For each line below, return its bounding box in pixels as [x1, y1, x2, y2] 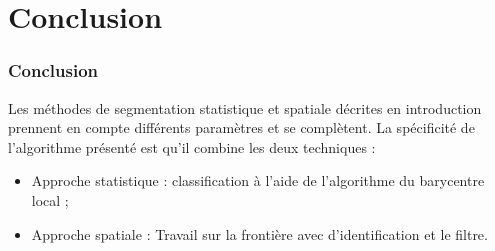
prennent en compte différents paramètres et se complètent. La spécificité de [8, 117, 475, 138]
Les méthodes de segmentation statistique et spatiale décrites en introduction [8, 97, 482, 118]
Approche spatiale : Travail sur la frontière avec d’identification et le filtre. [31, 223, 488, 244]
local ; [31, 189, 69, 210]
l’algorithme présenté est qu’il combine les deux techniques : [8, 136, 376, 157]
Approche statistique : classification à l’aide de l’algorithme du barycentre [31, 170, 485, 191]
